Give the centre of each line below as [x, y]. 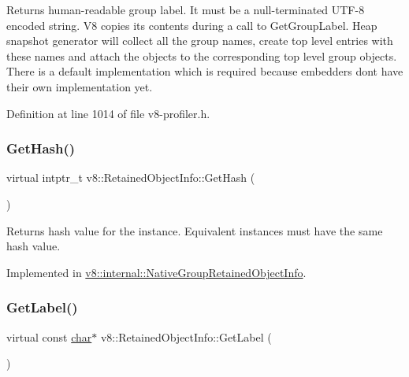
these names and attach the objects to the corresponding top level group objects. [202, 55]
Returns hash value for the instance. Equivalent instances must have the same [195, 230]
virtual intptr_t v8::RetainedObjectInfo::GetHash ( [131, 177]
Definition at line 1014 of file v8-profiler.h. [108, 113]
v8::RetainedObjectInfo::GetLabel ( [186, 336]
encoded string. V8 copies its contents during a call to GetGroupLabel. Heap [192, 25]
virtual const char [49, 336]
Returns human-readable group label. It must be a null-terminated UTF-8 [186, 9]
